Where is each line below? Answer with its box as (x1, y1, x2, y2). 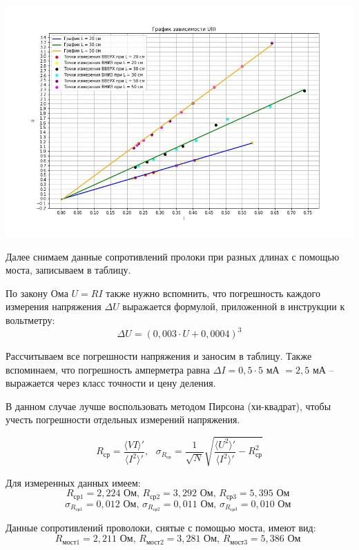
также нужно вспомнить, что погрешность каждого (106, 285, 320, 300)
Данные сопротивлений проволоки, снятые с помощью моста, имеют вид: (6, 520, 316, 535)
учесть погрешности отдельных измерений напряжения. (6, 412, 240, 427)
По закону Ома (6, 285, 68, 300)
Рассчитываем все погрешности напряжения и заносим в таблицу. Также (6, 349, 312, 363)
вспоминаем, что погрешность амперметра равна (6, 362, 211, 376)
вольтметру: (6, 312, 55, 327)
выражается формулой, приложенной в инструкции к (122, 299, 345, 314)
